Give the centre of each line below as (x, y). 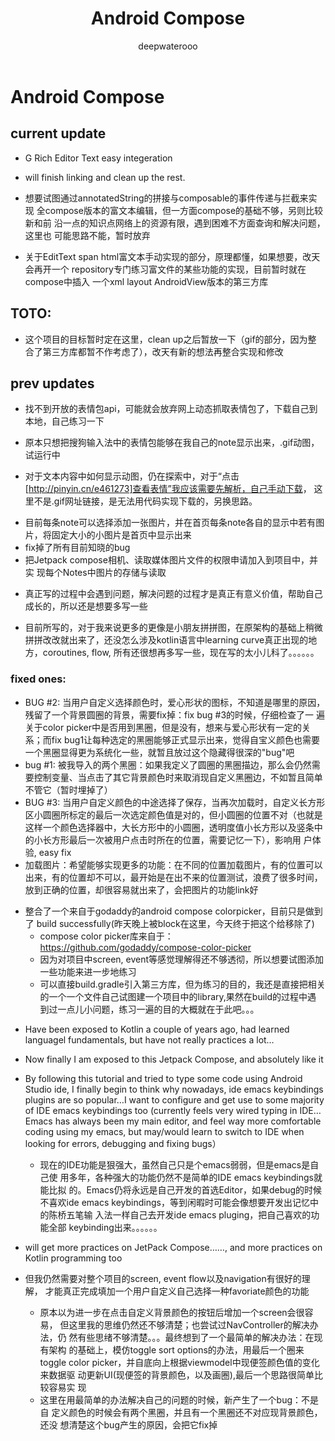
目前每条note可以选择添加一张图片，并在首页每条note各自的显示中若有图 (174, 523)
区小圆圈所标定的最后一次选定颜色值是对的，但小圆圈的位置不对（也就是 (173, 814)
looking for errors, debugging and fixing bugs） (123, 1143)
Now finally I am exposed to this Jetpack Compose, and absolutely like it (174, 1059)
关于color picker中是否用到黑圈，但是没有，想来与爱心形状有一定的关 (167, 727)
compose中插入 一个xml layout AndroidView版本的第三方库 (146, 281)
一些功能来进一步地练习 (88, 971)
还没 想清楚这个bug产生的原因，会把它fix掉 (128, 1424)
